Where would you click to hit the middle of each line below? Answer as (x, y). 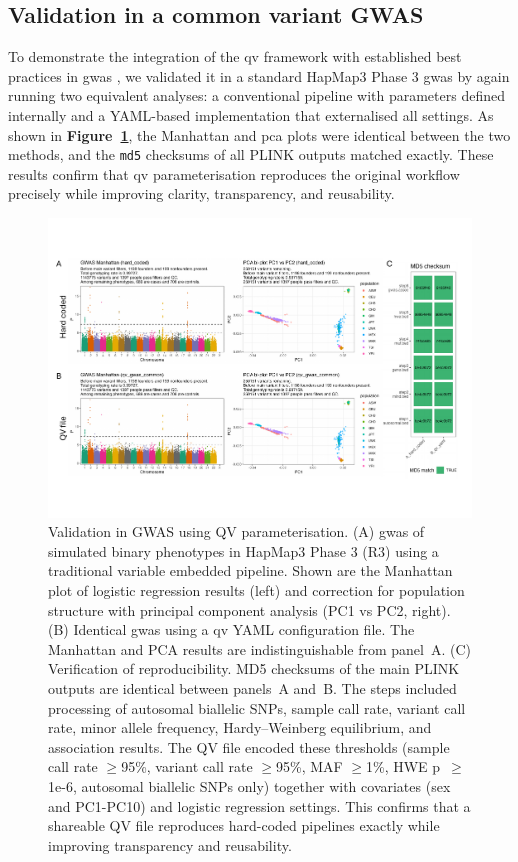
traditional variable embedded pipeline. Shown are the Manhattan (250, 570)
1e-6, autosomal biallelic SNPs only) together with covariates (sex (249, 785)
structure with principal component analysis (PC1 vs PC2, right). (249, 609)
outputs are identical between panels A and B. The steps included (252, 688)
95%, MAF (309, 766)
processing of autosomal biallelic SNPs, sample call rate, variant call (257, 707)
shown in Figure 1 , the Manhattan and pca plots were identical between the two (259, 134)
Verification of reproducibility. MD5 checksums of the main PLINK (254, 668)
